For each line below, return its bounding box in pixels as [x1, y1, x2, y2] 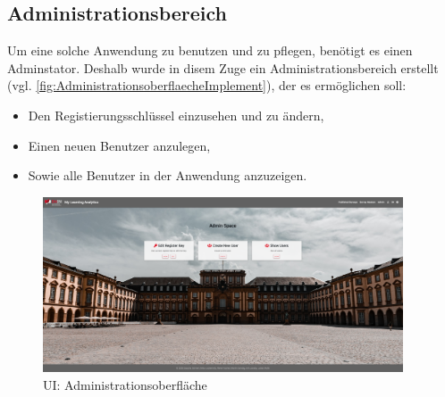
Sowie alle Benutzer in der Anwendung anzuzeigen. [28, 166, 307, 185]
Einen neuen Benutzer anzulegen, [28, 136, 211, 154]
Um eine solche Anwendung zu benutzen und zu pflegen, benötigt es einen [7, 41, 413, 60]
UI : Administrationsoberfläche [43, 375, 207, 393]
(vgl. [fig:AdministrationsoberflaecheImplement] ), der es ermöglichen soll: [7, 76, 407, 95]
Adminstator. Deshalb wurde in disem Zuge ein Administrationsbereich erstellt [7, 58, 439, 77]
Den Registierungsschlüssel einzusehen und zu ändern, [28, 105, 324, 124]
